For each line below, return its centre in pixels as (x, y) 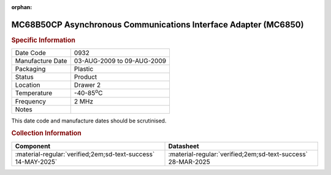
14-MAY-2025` (36, 162)
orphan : (22, 7)
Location (28, 85)
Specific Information (44, 40)
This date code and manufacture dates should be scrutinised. (89, 121)
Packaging (30, 69)
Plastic (84, 69)
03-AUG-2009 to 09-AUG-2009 (120, 61)
